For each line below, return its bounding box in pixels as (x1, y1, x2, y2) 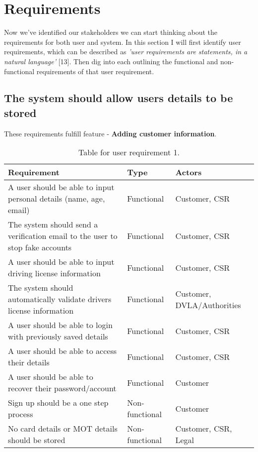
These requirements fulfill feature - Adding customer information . (4, 128, 217, 138)
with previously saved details (8, 331, 108, 342)
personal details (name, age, (8, 193, 105, 205)
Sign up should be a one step (8, 397, 109, 409)
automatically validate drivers (8, 293, 112, 305)
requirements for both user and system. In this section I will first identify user (4, 36, 241, 47)
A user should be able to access (8, 345, 117, 357)
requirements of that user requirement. (36, 66, 154, 76)
